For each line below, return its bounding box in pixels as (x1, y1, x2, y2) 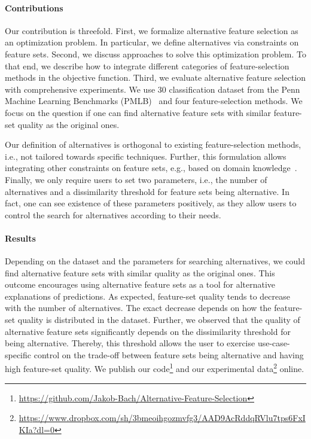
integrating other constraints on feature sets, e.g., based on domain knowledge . (5, 161, 297, 174)
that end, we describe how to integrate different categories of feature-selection (5, 59, 289, 72)
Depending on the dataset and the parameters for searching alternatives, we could (5, 255, 305, 267)
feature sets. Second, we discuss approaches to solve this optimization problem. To (5, 47, 306, 60)
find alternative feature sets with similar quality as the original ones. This (5, 266, 275, 279)
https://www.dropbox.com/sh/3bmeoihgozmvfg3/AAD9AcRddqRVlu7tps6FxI (19, 411, 306, 424)
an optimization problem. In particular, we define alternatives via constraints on (5, 36, 299, 48)
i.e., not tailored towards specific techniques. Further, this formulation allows (5, 150, 286, 162)
